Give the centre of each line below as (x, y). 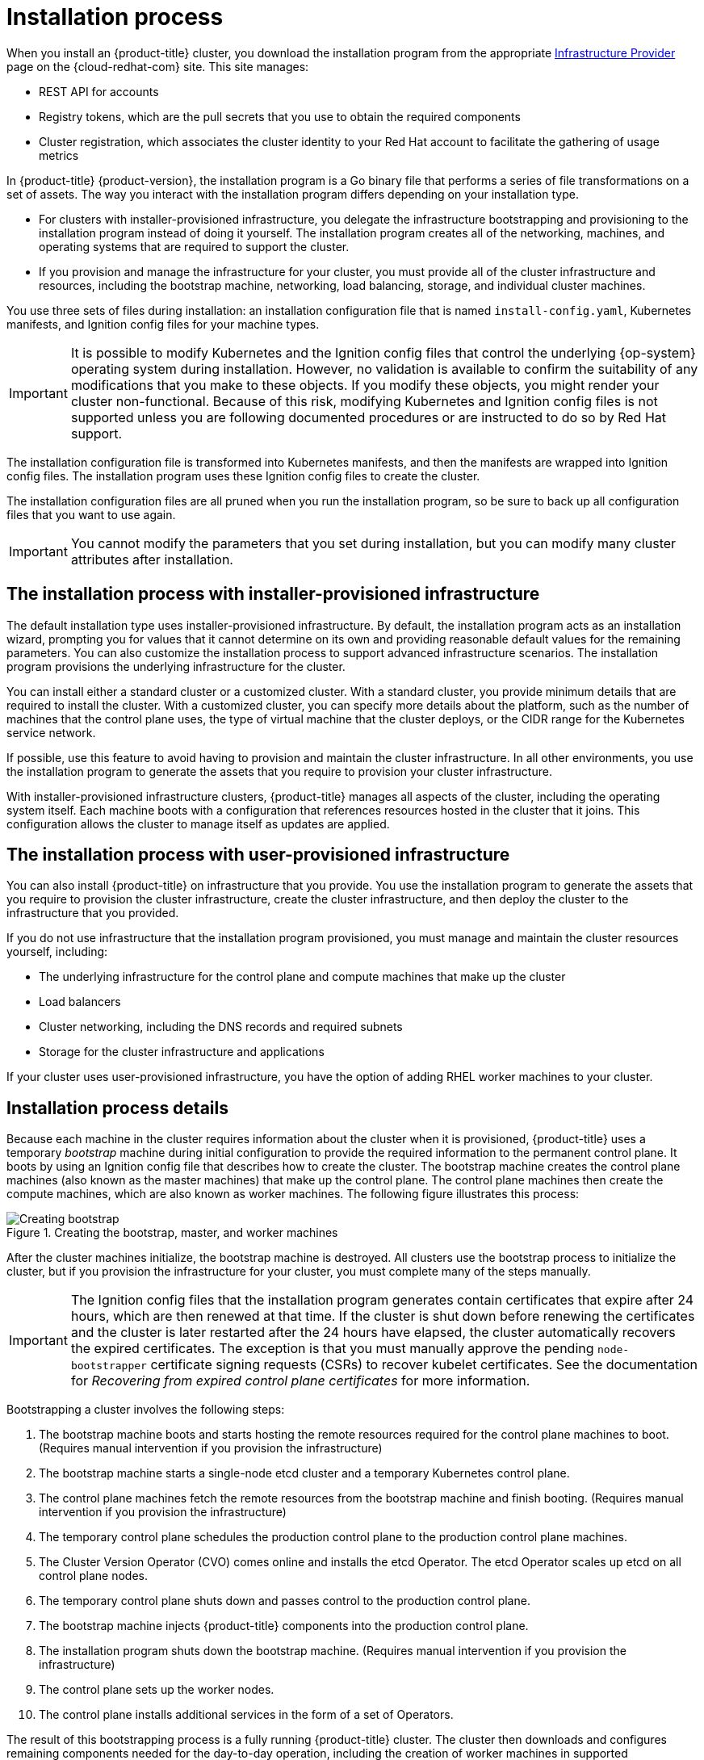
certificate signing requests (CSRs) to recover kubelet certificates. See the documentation (424, 1365)
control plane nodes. (94, 1576)
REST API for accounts (99, 91)
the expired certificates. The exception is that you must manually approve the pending (332, 1349)
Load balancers (80, 1002)
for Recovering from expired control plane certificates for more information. (300, 1381)
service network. (51, 732)
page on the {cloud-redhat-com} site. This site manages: (158, 66)
